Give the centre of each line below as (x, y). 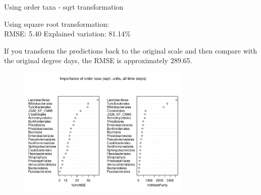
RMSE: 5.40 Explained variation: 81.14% (67, 34)
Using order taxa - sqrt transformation (64, 7)
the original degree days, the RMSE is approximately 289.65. (98, 60)
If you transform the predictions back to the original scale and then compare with (130, 50)
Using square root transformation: (57, 23)
